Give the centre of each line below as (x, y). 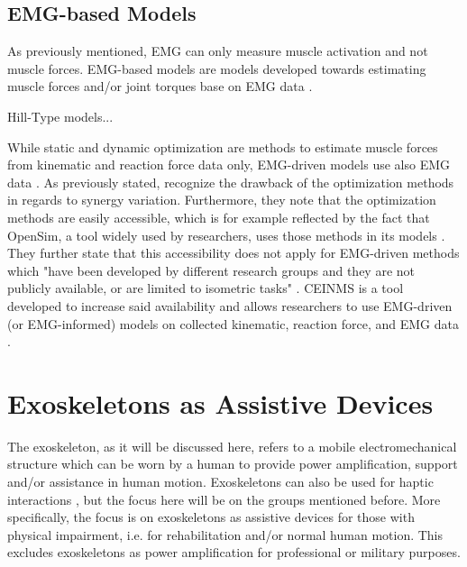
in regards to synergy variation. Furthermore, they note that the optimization (222, 200)
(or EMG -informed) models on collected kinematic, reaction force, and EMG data (233, 323)
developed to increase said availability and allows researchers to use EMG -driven (230, 305)
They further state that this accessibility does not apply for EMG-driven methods (233, 253)
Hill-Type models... (60, 116)
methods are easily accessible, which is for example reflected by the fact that (219, 217)
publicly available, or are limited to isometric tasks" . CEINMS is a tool (206, 288)
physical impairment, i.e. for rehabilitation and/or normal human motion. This (225, 534)
